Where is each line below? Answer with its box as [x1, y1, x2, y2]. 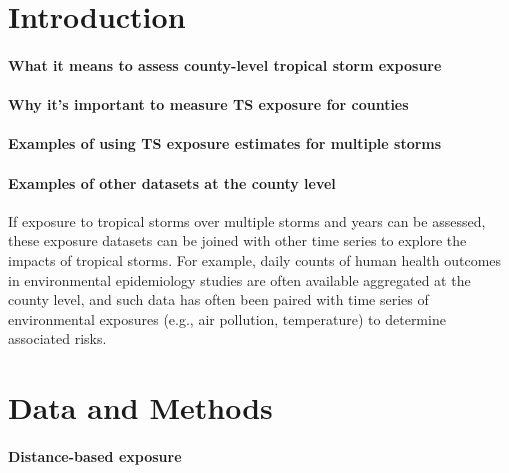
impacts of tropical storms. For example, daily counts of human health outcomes [8, 249, 502, 270]
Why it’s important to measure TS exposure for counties [8, 94, 409, 115]
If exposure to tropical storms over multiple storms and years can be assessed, [8, 210, 486, 231]
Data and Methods [8, 387, 273, 428]
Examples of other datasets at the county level [8, 172, 336, 193]
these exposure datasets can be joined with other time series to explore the [8, 230, 467, 251]
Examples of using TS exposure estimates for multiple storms [8, 133, 442, 154]
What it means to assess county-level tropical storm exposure [8, 54, 442, 75]
